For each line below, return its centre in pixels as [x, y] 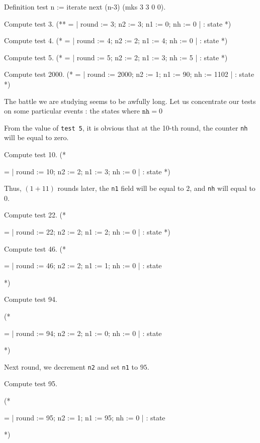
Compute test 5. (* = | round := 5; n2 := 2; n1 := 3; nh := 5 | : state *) [116, 57]
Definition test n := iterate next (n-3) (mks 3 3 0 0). [85, 7]
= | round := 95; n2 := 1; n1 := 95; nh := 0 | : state [85, 417]
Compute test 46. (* [35, 248]
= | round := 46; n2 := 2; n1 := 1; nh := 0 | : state [83, 265]
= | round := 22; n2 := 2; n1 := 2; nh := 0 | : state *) [87, 232]
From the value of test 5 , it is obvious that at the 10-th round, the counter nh [126, 127]
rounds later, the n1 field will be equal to [121, 188]
